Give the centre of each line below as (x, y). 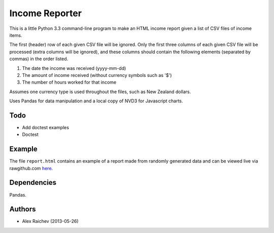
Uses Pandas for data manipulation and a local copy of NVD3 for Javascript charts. (96, 101)
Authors (23, 209)
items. (16, 35)
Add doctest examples (46, 127)
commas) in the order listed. (39, 59)
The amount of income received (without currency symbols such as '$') (97, 75)
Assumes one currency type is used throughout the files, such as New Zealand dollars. (100, 92)
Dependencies (33, 183)
